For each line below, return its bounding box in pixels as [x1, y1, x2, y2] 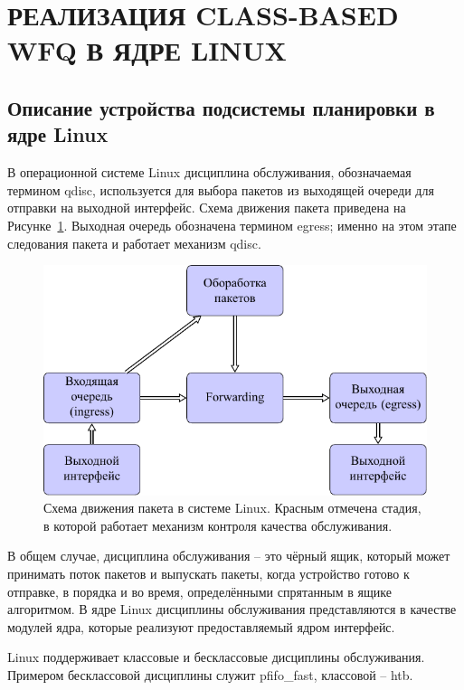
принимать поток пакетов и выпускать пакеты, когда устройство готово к [7, 564, 410, 583]
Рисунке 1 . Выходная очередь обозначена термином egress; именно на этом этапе [7, 215, 457, 234]
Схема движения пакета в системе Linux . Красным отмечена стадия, [43, 498, 421, 517]
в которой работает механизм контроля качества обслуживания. [43, 515, 393, 534]
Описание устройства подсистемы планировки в [7, 93, 435, 121]
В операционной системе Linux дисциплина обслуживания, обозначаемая [7, 163, 412, 182]
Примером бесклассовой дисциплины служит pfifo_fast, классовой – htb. [7, 666, 413, 684]
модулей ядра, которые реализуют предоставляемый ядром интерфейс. [7, 617, 395, 636]
